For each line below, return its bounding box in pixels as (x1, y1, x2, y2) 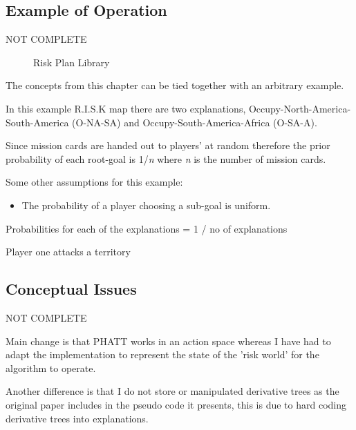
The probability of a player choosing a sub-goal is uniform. (21, 197, 271, 212)
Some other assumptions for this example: (6, 175, 183, 189)
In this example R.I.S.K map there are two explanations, (6, 101, 246, 115)
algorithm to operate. (6, 360, 96, 375)
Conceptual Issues (6, 278, 137, 300)
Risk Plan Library (33, 55, 110, 69)
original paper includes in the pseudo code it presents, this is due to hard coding (6, 397, 346, 411)
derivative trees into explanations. (6, 411, 149, 425)
